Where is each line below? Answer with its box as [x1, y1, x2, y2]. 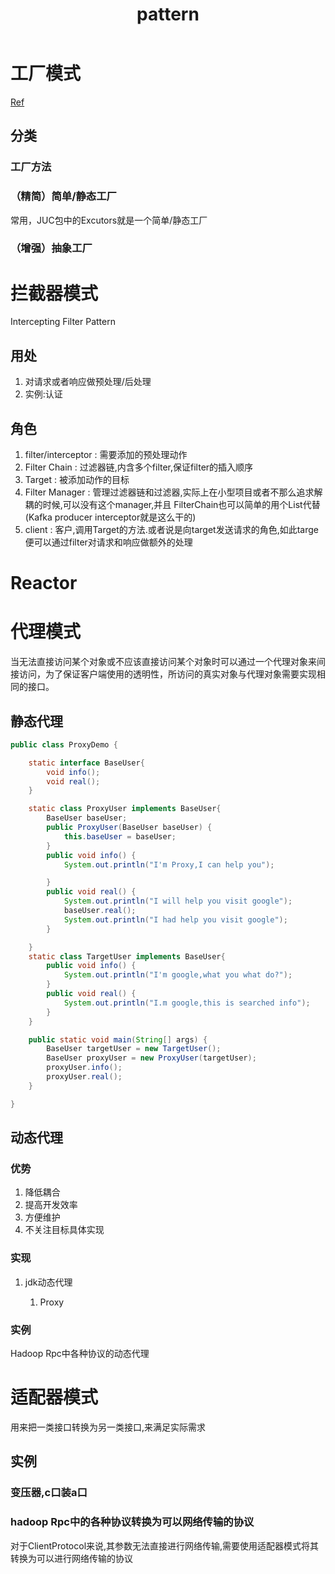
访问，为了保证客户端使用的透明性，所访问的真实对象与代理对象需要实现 [18, 668, 317, 680]
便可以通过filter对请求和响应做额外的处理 [24, 536, 193, 548]
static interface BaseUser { [28, 758, 145, 768]
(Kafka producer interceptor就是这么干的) [24, 511, 197, 523]
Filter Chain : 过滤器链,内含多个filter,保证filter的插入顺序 [24, 461, 254, 473]
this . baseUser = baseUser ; [63, 831, 177, 842]
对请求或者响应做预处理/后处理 [24, 376, 152, 388]
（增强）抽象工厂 [10, 241, 93, 255]
